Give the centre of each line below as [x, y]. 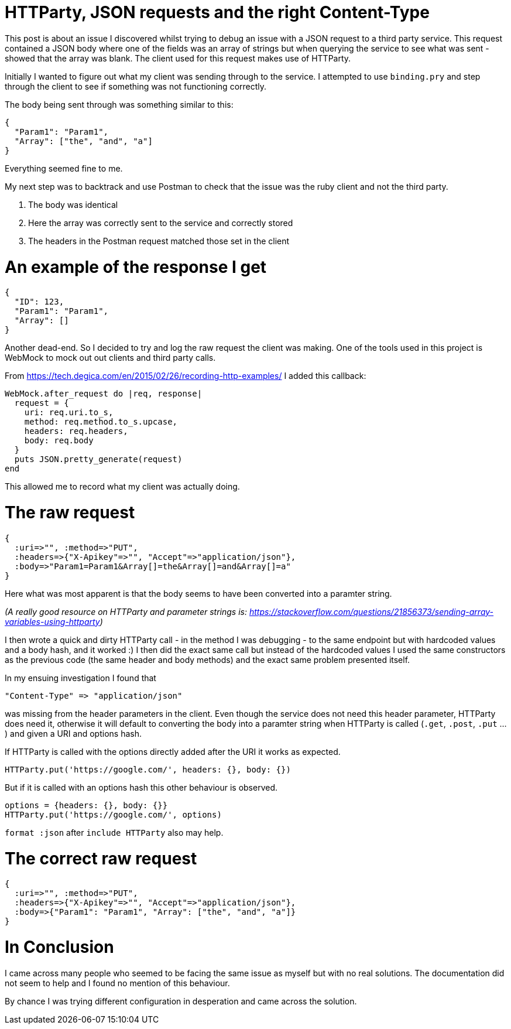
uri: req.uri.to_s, [69, 413]
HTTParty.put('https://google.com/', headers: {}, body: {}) [148, 769]
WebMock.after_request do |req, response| [104, 394]
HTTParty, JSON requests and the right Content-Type [217, 12]
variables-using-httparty [52, 621]
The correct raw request [101, 858]
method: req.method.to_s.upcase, [101, 422]
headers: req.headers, [76, 431]
